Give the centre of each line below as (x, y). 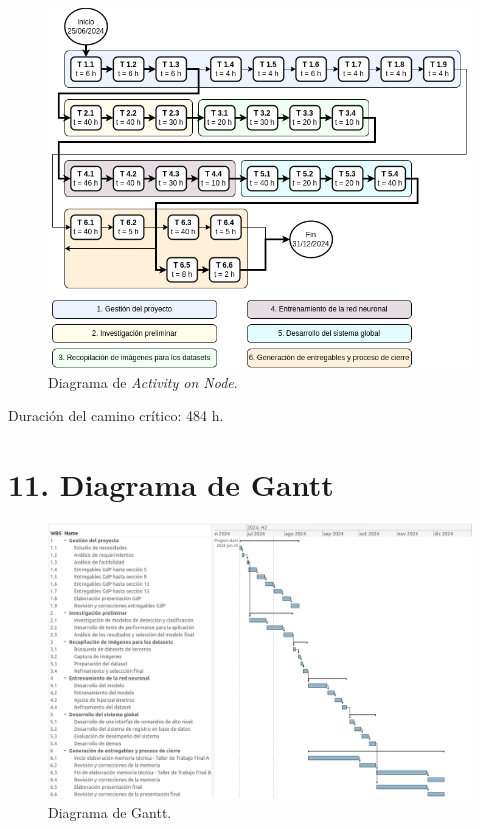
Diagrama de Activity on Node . (143, 381)
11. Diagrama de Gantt (171, 484)
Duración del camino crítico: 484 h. (116, 415)
